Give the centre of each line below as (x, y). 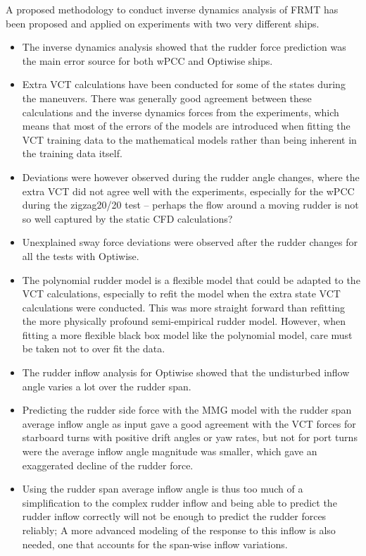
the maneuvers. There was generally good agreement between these (167, 98)
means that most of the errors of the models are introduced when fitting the (186, 126)
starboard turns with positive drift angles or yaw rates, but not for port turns (190, 437)
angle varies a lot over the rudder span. (107, 386)
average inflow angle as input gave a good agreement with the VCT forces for (189, 423)
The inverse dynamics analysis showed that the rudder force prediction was (184, 47)
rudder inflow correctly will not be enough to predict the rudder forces (174, 516)
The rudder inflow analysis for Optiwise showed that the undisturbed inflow (186, 372)
